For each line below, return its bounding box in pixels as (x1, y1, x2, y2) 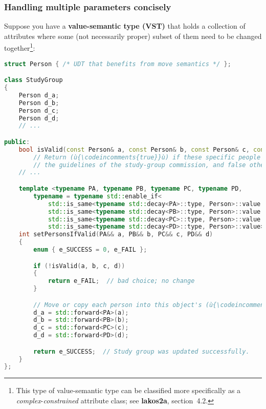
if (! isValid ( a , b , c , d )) (33, 262, 125, 270)
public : (4, 138, 30, 146)
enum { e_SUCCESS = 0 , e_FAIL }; (33, 246, 147, 253)
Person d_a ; (18, 91, 59, 99)
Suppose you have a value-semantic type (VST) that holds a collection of (4, 21, 246, 31)
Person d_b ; (18, 99, 59, 107)
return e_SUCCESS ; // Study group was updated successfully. (33, 347, 250, 355)
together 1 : (4, 41, 35, 53)
